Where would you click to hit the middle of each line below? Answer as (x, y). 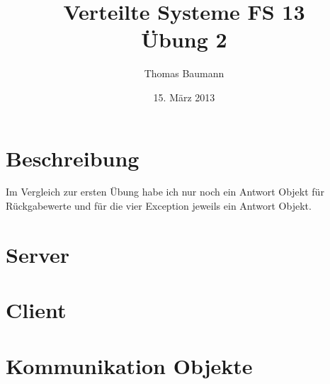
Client (36, 310)
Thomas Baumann (184, 73)
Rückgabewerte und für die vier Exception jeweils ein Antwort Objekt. (159, 206)
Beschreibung (73, 158)
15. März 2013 (184, 97)
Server (38, 254)
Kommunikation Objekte (129, 365)
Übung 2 (184, 39)
